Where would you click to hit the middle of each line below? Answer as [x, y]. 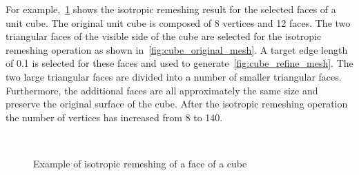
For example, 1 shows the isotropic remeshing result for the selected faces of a [171, 9]
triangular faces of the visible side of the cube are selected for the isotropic [164, 36]
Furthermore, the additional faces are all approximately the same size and [162, 90]
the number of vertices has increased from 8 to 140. [114, 117]
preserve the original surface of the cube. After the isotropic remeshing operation [177, 104]
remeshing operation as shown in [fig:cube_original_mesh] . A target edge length [177, 49]
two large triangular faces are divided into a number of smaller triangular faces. [174, 76]
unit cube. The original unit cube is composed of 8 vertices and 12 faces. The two [178, 22]
